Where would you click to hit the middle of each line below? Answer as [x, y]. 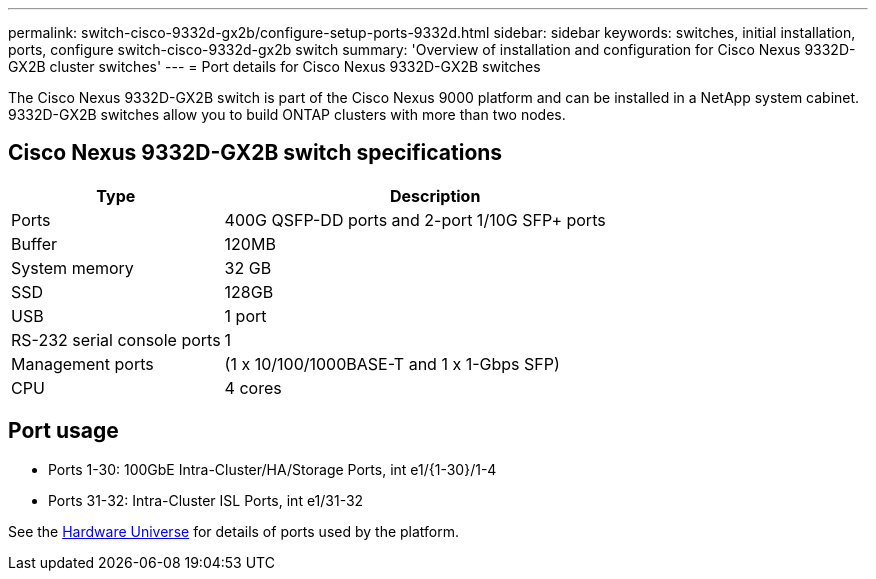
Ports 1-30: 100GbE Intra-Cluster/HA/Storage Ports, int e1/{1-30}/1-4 [272, 469]
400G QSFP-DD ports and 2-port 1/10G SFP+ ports [415, 219]
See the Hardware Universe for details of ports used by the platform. [234, 531]
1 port [245, 315]
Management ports [82, 363]
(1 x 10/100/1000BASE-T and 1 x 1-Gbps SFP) [392, 363]
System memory [72, 267]
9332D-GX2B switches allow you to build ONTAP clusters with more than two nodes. [287, 114]
